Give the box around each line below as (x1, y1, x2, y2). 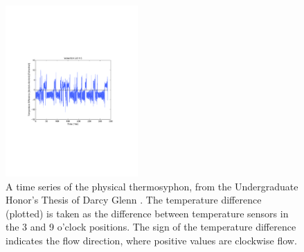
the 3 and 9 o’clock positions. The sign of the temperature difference (6, 219, 296, 234)
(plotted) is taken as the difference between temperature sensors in (6, 206, 289, 220)
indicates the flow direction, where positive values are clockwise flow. (6, 233, 297, 247)
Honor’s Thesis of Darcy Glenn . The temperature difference (6, 192, 262, 207)
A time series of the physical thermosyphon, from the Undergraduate (6, 179, 298, 193)
